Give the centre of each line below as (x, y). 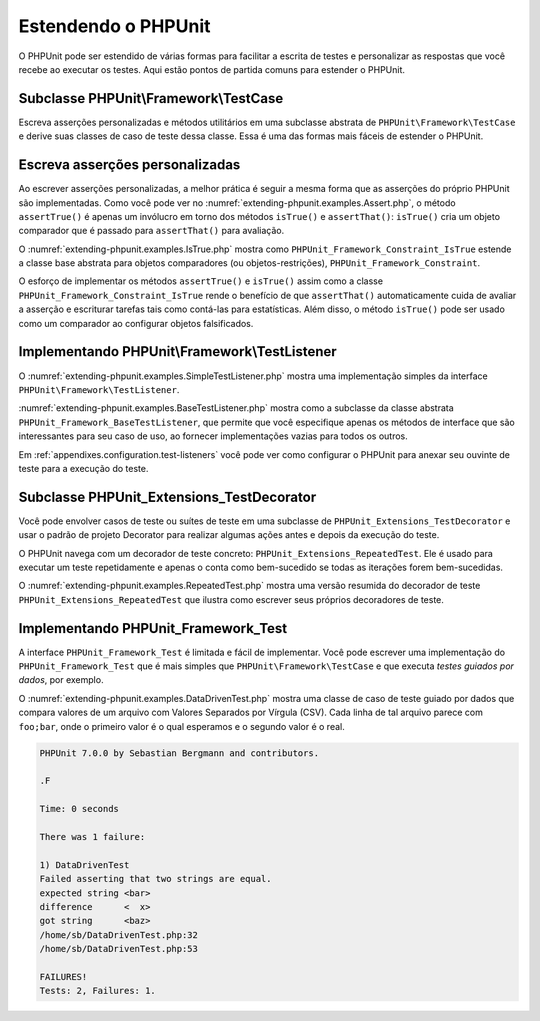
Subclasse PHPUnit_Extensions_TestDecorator (167, 496)
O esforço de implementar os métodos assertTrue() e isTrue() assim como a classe (201, 281)
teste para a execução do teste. (83, 468)
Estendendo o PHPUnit (114, 26)
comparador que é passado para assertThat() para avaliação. (151, 231)
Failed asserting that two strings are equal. (155, 879)
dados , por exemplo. (61, 680)
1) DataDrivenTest (84, 864)
